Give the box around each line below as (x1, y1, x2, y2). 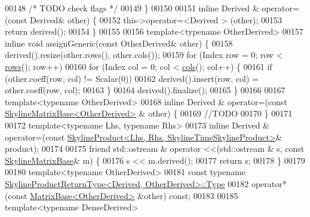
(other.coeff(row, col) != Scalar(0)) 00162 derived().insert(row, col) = (5, 72, 259, 84)
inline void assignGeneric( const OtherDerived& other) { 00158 (5, 36, 233, 49)
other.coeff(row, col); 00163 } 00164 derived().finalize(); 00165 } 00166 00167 (5, 84, 286, 96)
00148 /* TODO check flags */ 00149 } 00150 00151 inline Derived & (5, 2, 259, 14)
